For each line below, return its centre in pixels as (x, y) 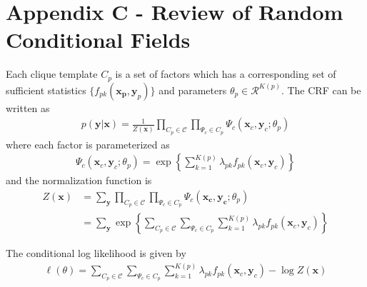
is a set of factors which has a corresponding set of (226, 74)
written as (28, 107)
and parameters (193, 90)
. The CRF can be (321, 90)
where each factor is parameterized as (88, 144)
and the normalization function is (79, 180)
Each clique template (52, 74)
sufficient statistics (46, 90)
